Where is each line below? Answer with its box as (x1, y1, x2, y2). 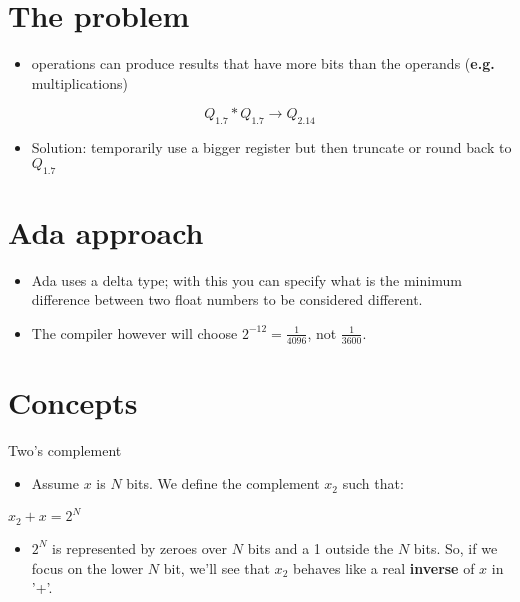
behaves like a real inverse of (292, 557, 475, 578)
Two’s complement (8, 439, 122, 460)
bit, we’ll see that (163, 557, 270, 578)
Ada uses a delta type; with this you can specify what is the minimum (31, 269, 462, 290)
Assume (31, 473, 79, 494)
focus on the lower (31, 557, 144, 578)
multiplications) (31, 72, 128, 93)
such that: (342, 473, 404, 494)
